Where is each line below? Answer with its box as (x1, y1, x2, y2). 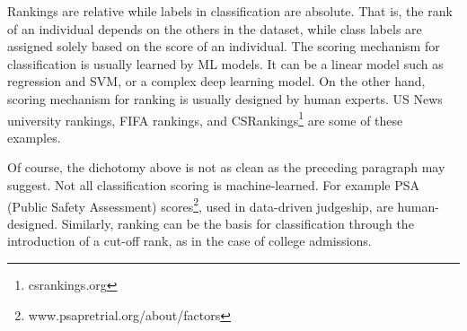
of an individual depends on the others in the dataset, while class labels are (7, 19, 422, 38)
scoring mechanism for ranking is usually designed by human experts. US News (7, 89, 443, 108)
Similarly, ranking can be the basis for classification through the (61, 213, 414, 232)
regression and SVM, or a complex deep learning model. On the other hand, (7, 72, 426, 91)
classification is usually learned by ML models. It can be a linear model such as (7, 54, 444, 73)
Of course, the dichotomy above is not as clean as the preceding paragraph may (7, 158, 445, 177)
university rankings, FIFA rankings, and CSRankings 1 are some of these (7, 108, 403, 129)
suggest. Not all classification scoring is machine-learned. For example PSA (7, 176, 420, 194)
